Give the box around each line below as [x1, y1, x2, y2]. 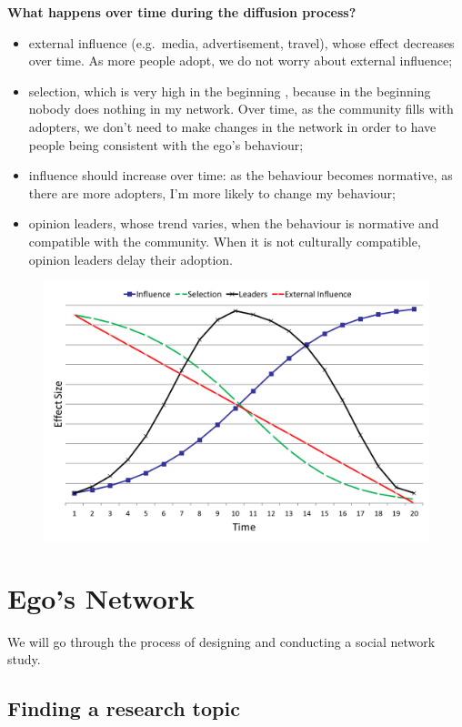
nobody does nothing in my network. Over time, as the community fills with [28, 99, 454, 118]
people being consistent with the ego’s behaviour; [28, 135, 304, 154]
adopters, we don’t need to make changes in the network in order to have [28, 116, 437, 136]
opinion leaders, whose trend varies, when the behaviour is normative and [28, 214, 439, 233]
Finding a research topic [7, 694, 240, 722]
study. [7, 650, 41, 669]
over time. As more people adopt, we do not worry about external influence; [28, 51, 453, 70]
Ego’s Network [7, 579, 196, 616]
